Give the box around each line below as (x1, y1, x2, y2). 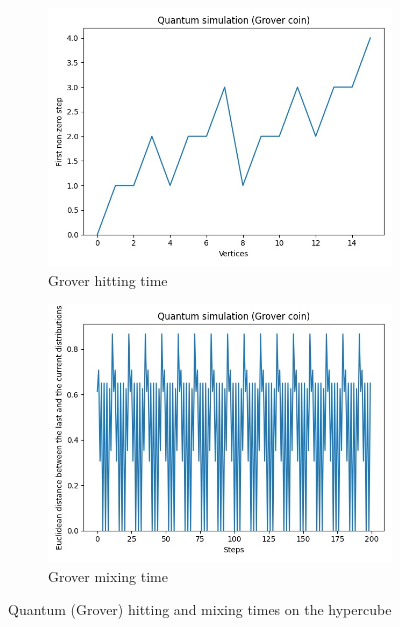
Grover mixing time (48, 565, 168, 586)
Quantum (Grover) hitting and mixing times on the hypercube (8, 599, 392, 620)
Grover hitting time (48, 269, 168, 290)
